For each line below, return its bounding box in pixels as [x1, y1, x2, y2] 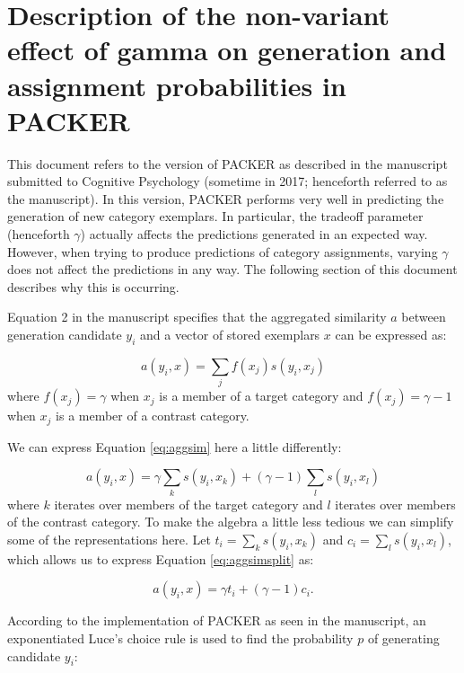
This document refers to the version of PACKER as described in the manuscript [7, 154, 448, 173]
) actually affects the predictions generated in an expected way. [80, 225, 428, 244]
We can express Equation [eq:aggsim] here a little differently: [7, 437, 342, 456]
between [401, 307, 446, 326]
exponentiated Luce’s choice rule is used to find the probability [7, 628, 354, 647]
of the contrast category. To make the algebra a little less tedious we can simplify [7, 512, 454, 531]
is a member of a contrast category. [56, 406, 250, 425]
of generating [367, 628, 440, 647]
